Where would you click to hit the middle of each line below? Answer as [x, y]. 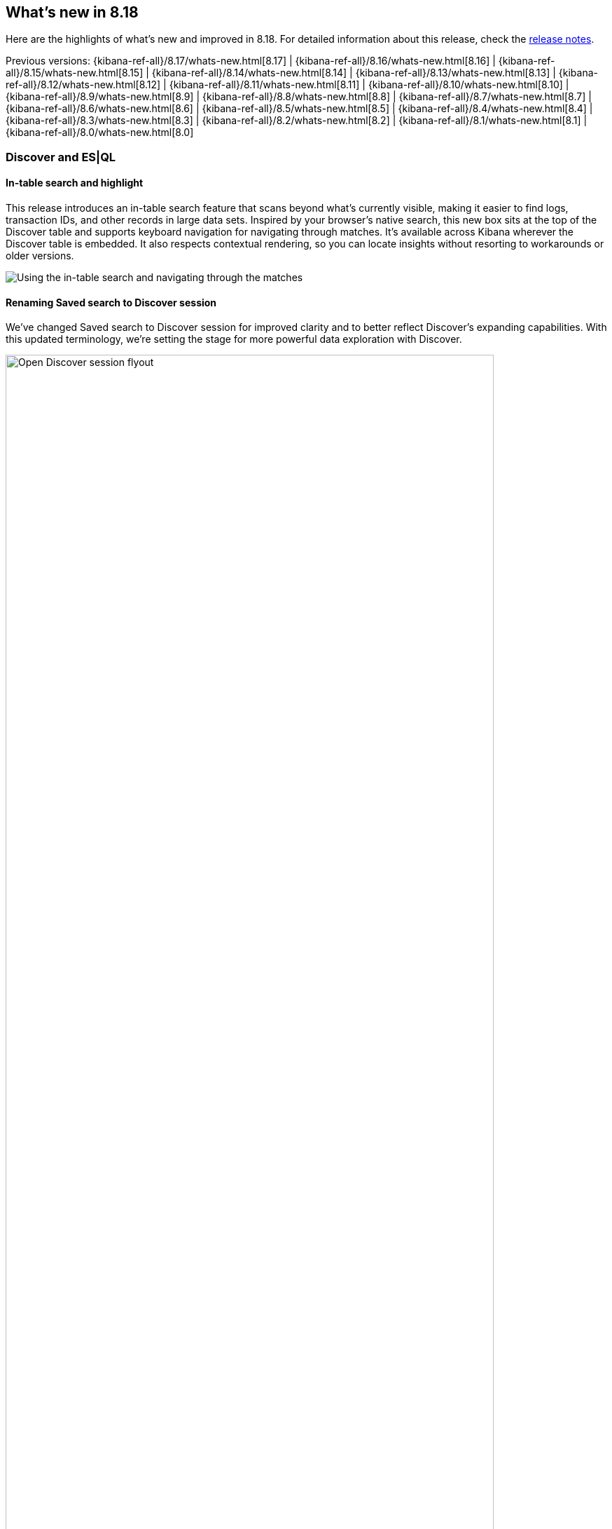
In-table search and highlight [75, 183]
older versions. [40, 256]
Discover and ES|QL [61, 157]
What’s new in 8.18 [72, 12]
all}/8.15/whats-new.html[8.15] [75, 73]
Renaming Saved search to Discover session [111, 302]
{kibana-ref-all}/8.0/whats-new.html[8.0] [100, 132]
